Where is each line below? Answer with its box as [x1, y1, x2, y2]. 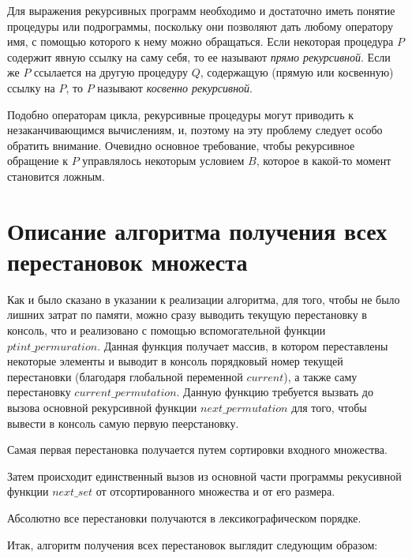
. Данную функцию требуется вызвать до [176, 384, 373, 400]
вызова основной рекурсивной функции [7, 399, 197, 415]
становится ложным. [7, 167, 105, 184]
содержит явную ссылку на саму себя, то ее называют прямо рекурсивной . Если [7, 48, 391, 65]
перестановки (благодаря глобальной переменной [7, 368, 243, 384]
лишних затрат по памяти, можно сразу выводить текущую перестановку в [7, 306, 367, 323]
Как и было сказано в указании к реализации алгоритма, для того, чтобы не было [7, 290, 400, 307]
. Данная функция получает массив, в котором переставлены [97, 337, 388, 354]
